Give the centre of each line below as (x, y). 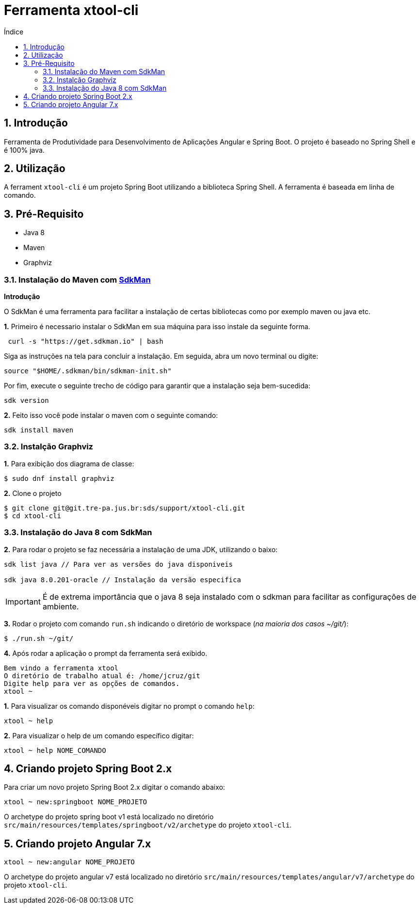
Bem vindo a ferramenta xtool (61, 668)
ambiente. (61, 606)
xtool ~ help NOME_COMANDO (55, 750)
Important (23, 601)
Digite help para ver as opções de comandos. (92, 683)
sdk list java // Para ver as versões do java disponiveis (119, 564)
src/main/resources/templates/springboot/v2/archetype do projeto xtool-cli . (148, 825)
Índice (14, 32)
